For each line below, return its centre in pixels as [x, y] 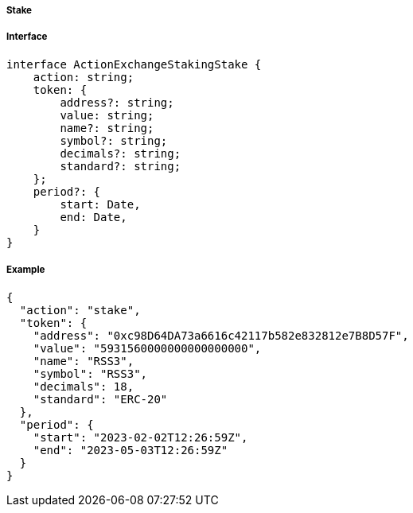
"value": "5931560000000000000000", [147, 348]
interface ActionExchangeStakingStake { [134, 64]
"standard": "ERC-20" [100, 399]
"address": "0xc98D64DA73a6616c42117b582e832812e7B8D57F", [221, 335]
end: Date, [94, 217]
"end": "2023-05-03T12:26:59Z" [131, 450]
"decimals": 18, [84, 386]
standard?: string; [121, 166]
